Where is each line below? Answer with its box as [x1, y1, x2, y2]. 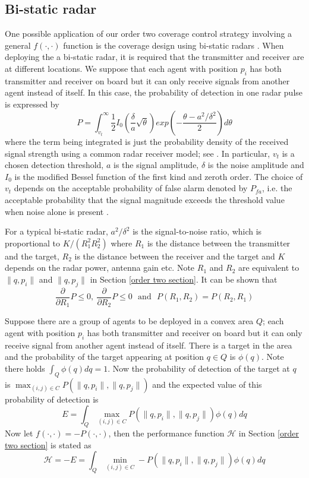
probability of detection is [5, 392, 99, 405]
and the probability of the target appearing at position [5, 350, 204, 363]
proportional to [5, 236, 61, 249]
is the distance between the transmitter [147, 236, 291, 249]
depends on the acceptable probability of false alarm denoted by [14, 182, 248, 194]
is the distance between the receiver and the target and [74, 249, 275, 262]
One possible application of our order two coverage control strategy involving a [5, 27, 292, 40]
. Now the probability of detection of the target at [108, 362, 290, 374]
